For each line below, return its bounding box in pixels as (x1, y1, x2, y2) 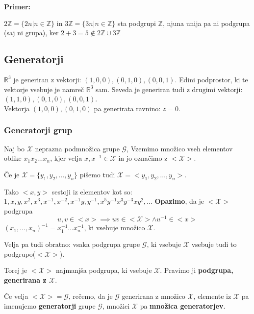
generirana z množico (122, 291, 185, 301)
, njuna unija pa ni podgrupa (162, 18, 250, 28)
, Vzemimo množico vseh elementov (127, 143, 233, 153)
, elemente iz (193, 291, 231, 301)
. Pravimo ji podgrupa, (160, 265, 233, 275)
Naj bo (4, 143, 25, 153)
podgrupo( (4, 248, 36, 259)
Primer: (4, 1, 30, 11)
